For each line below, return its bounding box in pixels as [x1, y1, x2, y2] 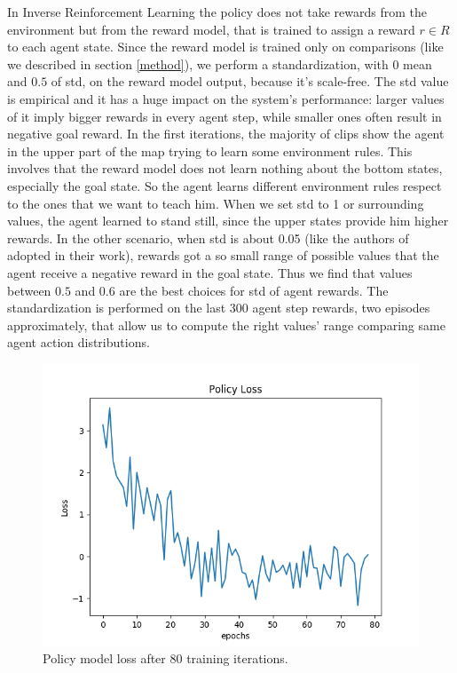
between [7, 281, 51, 299]
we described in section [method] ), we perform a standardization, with [7, 54, 389, 73]
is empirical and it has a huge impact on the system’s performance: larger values [7, 89, 445, 107]
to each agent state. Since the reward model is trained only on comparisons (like [7, 37, 444, 56]
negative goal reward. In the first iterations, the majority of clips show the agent [7, 124, 445, 143]
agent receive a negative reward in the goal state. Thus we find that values [7, 263, 413, 281]
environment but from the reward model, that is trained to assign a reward [7, 20, 415, 38]
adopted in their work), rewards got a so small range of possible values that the [7, 246, 439, 265]
